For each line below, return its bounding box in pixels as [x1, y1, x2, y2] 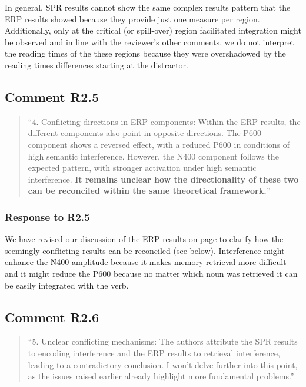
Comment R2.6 [5, 307, 99, 326]
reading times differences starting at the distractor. [5, 58, 188, 71]
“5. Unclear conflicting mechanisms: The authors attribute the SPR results [28, 335, 298, 348]
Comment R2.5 [5, 87, 99, 105]
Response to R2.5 [5, 209, 90, 224]
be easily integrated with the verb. [5, 279, 129, 291]
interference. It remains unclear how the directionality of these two [28, 173, 299, 185]
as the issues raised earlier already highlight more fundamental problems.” [28, 370, 294, 382]
